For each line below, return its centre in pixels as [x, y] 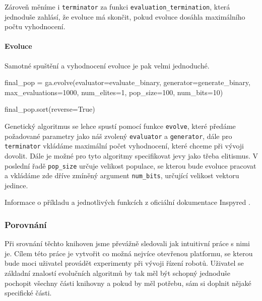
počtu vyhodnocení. [35, 26]
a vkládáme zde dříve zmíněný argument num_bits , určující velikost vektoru [122, 175]
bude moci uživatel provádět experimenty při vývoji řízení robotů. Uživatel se [124, 263]
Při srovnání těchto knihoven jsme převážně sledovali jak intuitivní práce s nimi [127, 243]
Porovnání [26, 224]
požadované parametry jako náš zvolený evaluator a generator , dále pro [118, 136]
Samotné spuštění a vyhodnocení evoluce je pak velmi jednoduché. [107, 65]
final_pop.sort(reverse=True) [50, 109]
